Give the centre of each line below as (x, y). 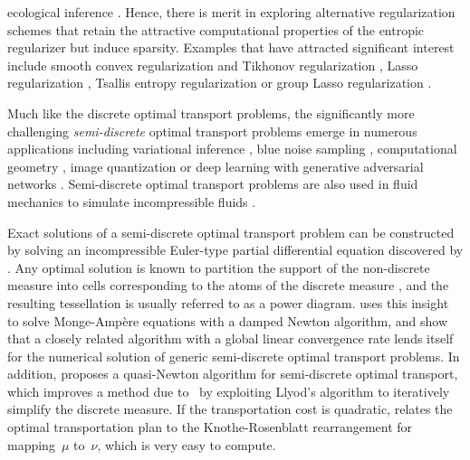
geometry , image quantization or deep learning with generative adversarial (216, 166)
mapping (31, 444)
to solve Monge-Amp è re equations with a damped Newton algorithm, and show (228, 320)
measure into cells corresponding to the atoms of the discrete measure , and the (228, 285)
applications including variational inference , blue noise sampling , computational (232, 149)
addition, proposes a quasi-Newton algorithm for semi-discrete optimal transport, (233, 374)
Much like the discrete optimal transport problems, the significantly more (211, 113)
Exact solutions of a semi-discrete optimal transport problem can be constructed (231, 232)
